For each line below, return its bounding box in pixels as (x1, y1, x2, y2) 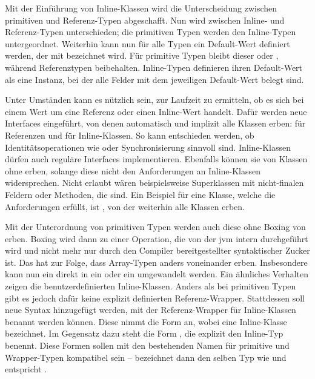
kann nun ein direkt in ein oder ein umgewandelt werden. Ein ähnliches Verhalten (5, 268, 308, 280)
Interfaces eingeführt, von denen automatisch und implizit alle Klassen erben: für (5, 117, 306, 130)
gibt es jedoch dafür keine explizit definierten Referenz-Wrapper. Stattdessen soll (5, 291, 305, 304)
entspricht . (5, 363, 47, 375)
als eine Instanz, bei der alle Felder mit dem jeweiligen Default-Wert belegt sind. (5, 73, 304, 85)
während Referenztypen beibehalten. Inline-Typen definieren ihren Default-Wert (5, 61, 303, 73)
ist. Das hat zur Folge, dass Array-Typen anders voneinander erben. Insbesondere (5, 255, 308, 268)
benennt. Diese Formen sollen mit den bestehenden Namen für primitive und (5, 339, 290, 352)
